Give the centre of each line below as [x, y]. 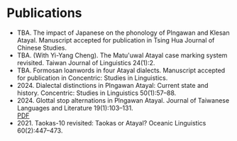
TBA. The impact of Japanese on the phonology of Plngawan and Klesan [123, 33]
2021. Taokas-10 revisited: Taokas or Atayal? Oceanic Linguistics [111, 123]
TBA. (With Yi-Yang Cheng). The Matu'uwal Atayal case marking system [122, 55]
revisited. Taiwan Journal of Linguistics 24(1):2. [86, 62]
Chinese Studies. [42, 47]
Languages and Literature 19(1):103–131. [75, 108]
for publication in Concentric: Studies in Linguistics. [92, 78]
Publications [44, 13]
